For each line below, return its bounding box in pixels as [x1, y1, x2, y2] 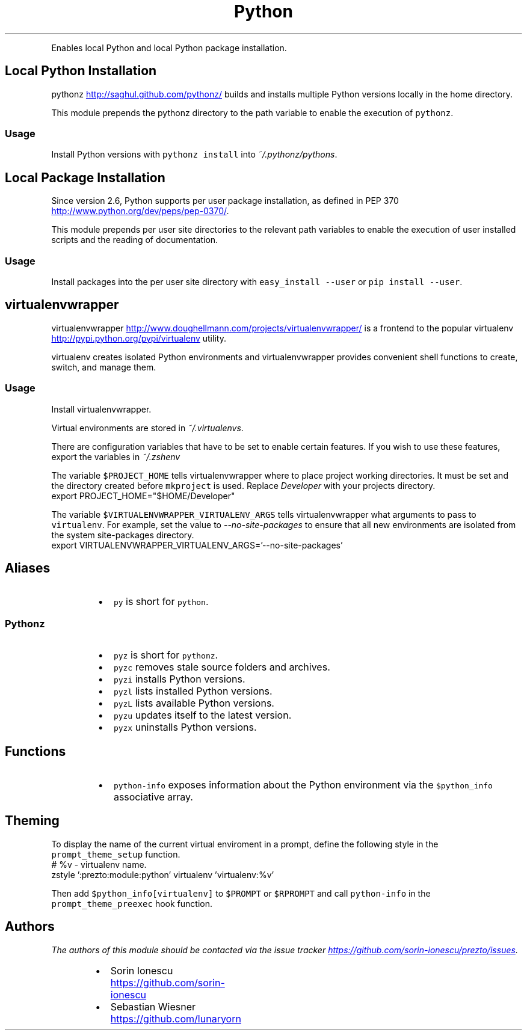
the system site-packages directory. [51, 529, 194, 540]
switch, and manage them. [51, 361, 156, 372]
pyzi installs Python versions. [113, 673, 245, 686]
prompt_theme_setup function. [51, 849, 180, 859]
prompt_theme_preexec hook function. [51, 898, 212, 909]
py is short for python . [113, 595, 209, 608]
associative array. [113, 790, 193, 803]
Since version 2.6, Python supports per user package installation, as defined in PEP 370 [51, 195, 399, 206]
